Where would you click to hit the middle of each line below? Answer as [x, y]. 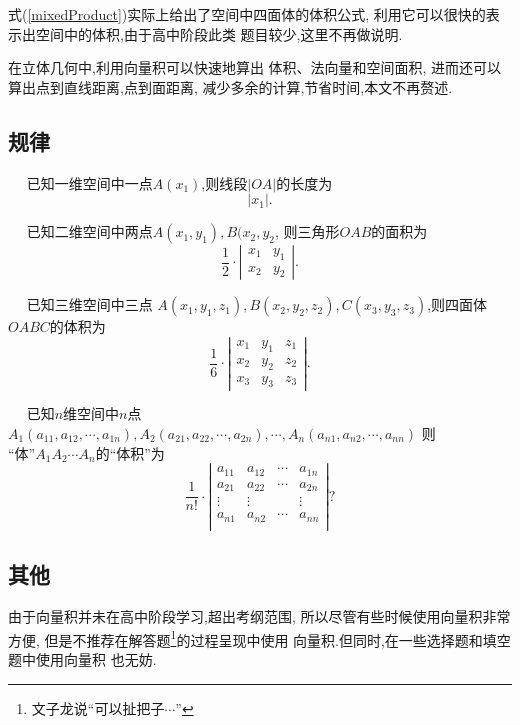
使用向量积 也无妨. [96, 658]
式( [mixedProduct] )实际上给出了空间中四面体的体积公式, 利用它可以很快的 [247, 14]
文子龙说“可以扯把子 [98, 707]
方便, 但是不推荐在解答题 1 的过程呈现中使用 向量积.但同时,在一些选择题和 [245, 638]
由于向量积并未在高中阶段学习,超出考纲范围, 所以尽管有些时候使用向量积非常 [259, 616]
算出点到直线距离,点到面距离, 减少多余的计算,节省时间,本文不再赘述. [230, 86]
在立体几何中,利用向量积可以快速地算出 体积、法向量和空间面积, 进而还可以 [255, 67]
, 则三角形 [307, 231]
